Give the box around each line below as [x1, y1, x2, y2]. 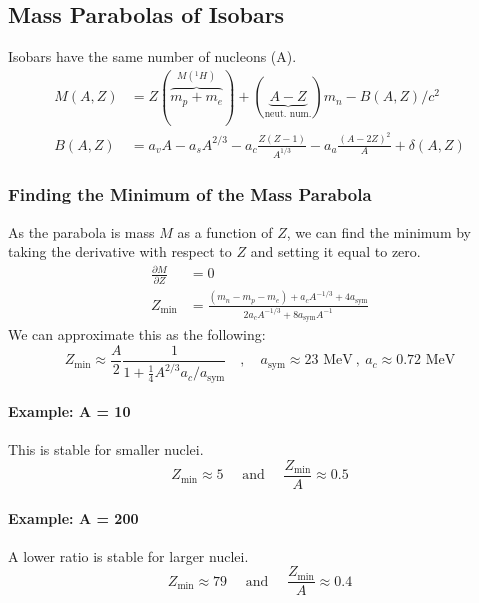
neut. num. [264, 109, 312, 120]
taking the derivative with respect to [8, 241, 232, 262]
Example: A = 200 [8, 507, 139, 528]
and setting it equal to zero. [250, 241, 421, 262]
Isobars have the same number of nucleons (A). [8, 46, 297, 67]
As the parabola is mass [8, 221, 155, 242]
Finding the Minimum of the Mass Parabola [8, 182, 372, 207]
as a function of [177, 221, 273, 242]
